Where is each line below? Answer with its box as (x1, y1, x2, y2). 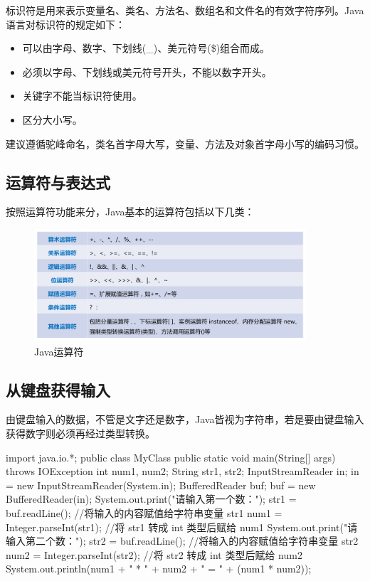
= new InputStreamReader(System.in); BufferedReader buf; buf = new (6, 477, 316, 492)
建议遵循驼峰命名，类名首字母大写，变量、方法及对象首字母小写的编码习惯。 (6, 136, 364, 151)
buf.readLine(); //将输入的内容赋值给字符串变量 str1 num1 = (6, 505, 282, 520)
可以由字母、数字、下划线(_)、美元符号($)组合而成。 (22, 41, 270, 55)
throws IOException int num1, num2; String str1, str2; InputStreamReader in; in (6, 464, 359, 479)
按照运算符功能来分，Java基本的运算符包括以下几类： (6, 204, 255, 219)
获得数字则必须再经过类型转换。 (6, 425, 155, 440)
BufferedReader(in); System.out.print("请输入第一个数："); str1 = (6, 491, 297, 506)
